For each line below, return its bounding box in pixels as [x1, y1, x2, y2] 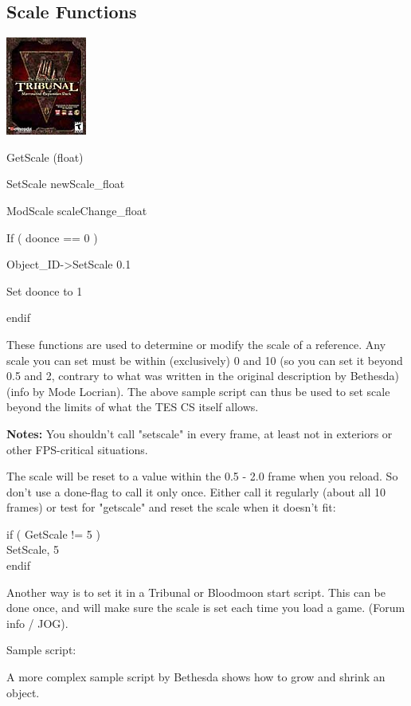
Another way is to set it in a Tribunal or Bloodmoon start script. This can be [6, 583, 386, 600]
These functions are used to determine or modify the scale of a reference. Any [6, 335, 386, 352]
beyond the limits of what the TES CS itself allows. [6, 398, 259, 415]
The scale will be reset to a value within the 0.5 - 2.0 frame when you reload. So [6, 468, 398, 484]
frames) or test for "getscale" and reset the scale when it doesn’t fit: [6, 499, 336, 516]
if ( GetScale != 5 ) [6, 525, 100, 542]
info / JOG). [6, 614, 68, 631]
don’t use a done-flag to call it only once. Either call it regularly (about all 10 [6, 483, 386, 500]
